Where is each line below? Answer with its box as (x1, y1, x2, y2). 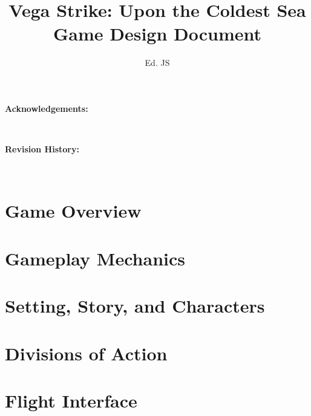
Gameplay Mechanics (5, 245, 185, 270)
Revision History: (5, 143, 79, 155)
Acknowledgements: (5, 102, 88, 114)
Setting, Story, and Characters (5, 293, 265, 318)
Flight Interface (5, 388, 137, 412)
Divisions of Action (5, 340, 168, 365)
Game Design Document (53, 21, 262, 46)
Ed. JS (145, 56, 170, 69)
